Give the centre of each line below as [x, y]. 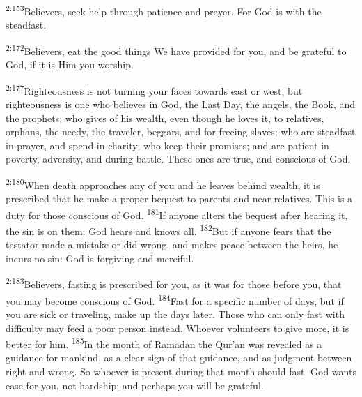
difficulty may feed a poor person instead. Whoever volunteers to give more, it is [178, 328]
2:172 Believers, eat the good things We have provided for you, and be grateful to [176, 50]
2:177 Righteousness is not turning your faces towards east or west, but [154, 89]
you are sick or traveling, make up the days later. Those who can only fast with [175, 314]
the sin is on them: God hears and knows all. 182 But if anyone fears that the [168, 230]
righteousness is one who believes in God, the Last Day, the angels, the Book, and [181, 104]
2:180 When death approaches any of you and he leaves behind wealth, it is [163, 183]
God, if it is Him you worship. [70, 65]
